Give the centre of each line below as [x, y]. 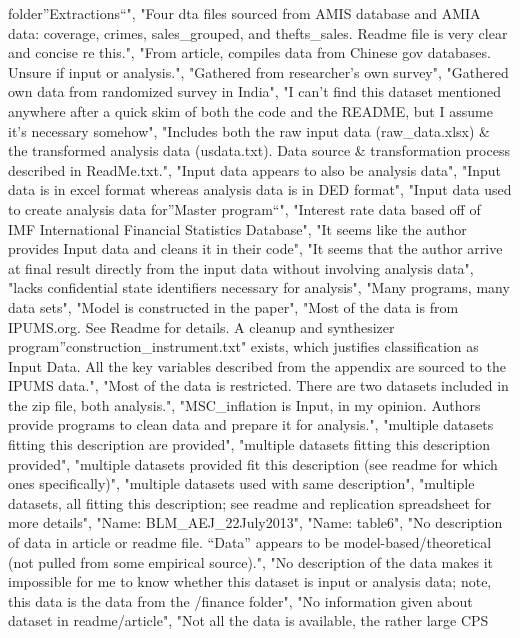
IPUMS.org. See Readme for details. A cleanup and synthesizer [201, 326]
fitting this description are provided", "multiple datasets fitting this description [249, 444]
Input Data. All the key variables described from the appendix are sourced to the [257, 365]
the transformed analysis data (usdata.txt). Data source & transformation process [259, 150]
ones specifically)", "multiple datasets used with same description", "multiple [241, 483]
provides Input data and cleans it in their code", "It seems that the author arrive [255, 248]
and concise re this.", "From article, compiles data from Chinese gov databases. [249, 52]
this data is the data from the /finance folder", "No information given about [240, 600]
